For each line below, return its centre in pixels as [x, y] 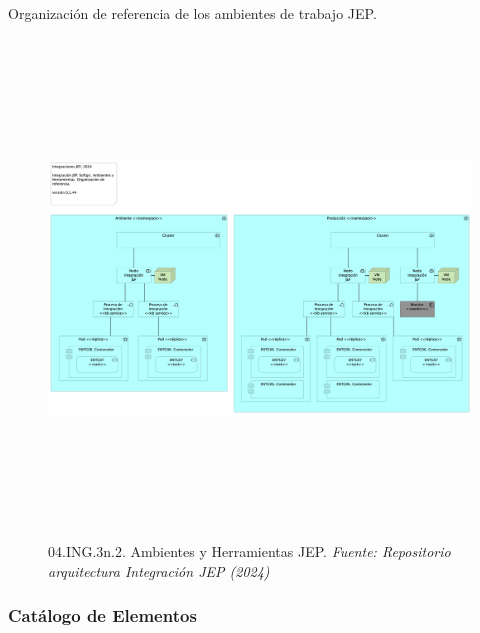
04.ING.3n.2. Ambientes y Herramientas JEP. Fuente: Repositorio [249, 551]
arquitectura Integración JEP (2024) [159, 570]
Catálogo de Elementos [102, 615]
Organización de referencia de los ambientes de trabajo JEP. [192, 13]
